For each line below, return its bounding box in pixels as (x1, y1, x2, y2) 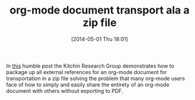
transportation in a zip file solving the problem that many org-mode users (6, 75, 186, 82)
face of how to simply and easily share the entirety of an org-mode (6, 81, 170, 88)
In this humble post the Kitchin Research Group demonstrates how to (6, 62, 175, 69)
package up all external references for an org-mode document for (6, 68, 167, 75)
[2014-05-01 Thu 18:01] (71, 35, 129, 42)
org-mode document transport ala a (9, 4, 190, 17)
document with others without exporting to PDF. (6, 87, 123, 94)
